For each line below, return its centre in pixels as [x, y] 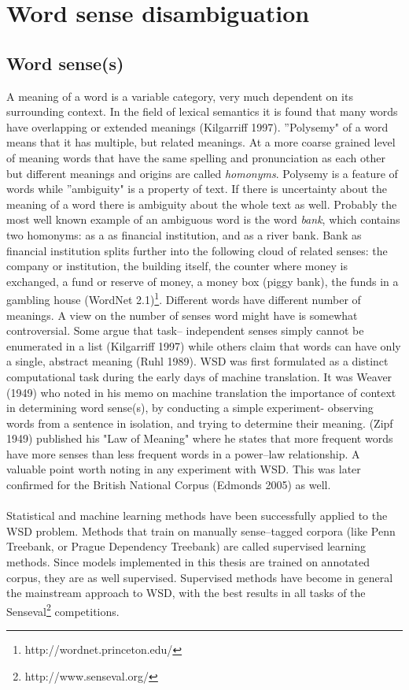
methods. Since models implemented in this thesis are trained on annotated [188, 562]
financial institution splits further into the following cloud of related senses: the [197, 250]
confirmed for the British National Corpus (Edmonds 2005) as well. [169, 485]
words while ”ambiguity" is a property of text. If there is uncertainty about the [197, 189]
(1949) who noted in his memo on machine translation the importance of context [201, 392]
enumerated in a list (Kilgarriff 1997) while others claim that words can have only [204, 345]
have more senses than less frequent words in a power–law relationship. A [183, 453]
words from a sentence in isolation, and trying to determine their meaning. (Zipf [200, 423]
